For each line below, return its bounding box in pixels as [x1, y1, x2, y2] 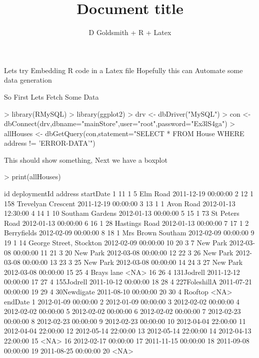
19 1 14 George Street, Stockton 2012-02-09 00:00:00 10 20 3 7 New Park [4, 237, 227, 248]
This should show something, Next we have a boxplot [4, 154, 167, 165]
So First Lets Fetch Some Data [4, 91, 99, 102]
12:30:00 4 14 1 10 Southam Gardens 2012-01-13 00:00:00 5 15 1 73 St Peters [4, 208, 239, 218]
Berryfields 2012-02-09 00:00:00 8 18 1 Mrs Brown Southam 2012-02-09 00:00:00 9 [4, 227, 254, 238]
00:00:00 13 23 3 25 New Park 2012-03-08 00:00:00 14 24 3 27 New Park [22, 257, 243, 267]
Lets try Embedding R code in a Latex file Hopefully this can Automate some [4, 65, 243, 75]
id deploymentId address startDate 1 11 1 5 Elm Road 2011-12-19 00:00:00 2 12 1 [4, 188, 254, 199]
